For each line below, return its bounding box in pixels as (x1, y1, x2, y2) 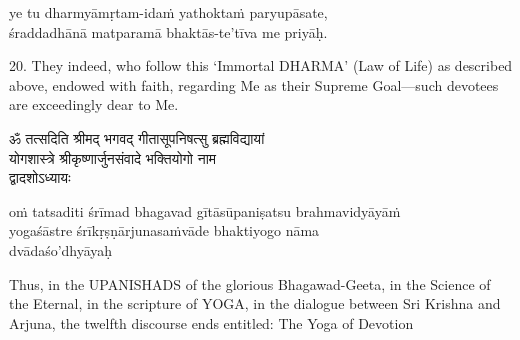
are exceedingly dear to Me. (9, 94, 179, 115)
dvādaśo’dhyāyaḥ (9, 239, 113, 260)
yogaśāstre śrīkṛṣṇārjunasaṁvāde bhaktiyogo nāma (9, 220, 320, 241)
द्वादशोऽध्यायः (9, 167, 71, 188)
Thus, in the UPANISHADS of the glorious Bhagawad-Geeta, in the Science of (9, 273, 491, 294)
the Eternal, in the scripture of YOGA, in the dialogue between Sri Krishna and (9, 293, 501, 314)
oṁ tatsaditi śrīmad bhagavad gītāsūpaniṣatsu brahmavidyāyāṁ (9, 200, 401, 221)
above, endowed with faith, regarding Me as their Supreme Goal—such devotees (9, 74, 499, 95)
